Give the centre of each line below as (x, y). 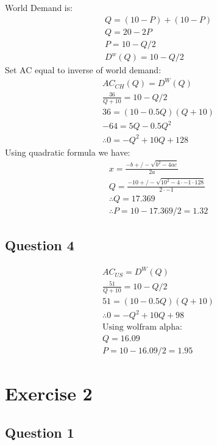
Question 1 (40, 432)
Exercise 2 (49, 393)
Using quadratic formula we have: (68, 152)
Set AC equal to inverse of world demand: (83, 70)
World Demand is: (39, 7)
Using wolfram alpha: (142, 327)
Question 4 (40, 244)
